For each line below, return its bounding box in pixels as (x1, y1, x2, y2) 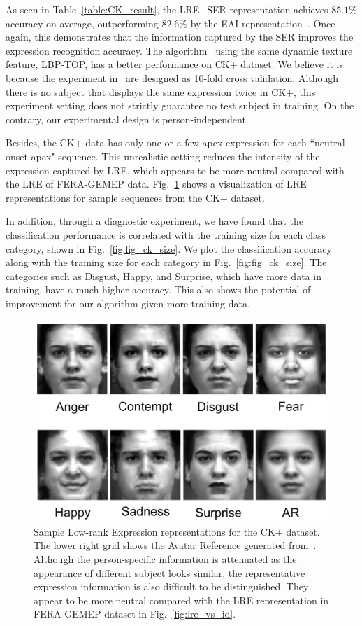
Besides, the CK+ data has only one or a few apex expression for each (6, 135, 307, 150)
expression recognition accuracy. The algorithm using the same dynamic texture (6, 43, 353, 57)
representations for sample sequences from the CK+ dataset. (6, 190, 265, 204)
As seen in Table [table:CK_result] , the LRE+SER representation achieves (6, 2, 328, 16)
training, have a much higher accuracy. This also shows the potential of (6, 282, 311, 297)
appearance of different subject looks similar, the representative (34, 565, 305, 580)
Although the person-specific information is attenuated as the (34, 552, 297, 566)
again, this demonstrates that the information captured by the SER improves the (6, 29, 354, 44)
